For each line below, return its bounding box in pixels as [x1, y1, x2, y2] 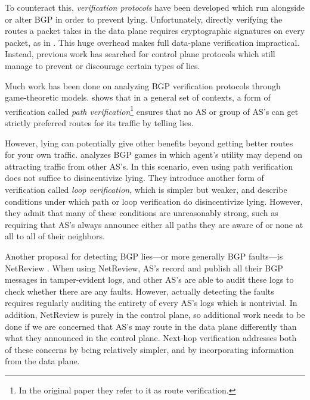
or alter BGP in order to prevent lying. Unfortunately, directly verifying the [5, 12, 283, 25]
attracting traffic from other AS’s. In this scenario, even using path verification [5, 160, 293, 172]
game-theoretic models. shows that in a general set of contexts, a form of [5, 91, 271, 104]
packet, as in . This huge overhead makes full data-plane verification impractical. [5, 36, 300, 48]
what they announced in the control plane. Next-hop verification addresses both [5, 332, 297, 344]
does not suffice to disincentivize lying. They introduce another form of [5, 171, 264, 184]
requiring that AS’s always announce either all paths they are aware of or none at [5, 218, 303, 230]
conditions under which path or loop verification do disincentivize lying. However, [5, 195, 303, 207]
